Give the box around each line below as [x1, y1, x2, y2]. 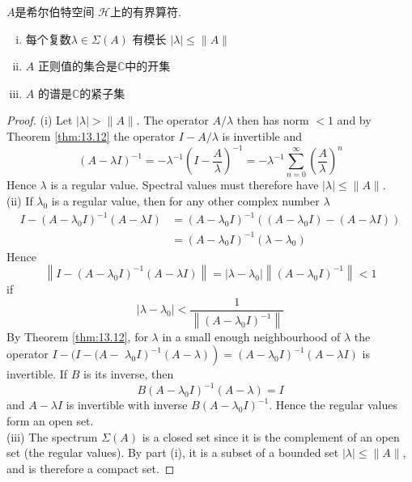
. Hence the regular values [269, 396, 397, 413]
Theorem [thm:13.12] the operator [6, 127, 176, 144]
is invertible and [222, 127, 303, 144]
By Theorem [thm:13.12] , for [6, 328, 148, 345]
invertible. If [6, 366, 68, 383]
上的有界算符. [110, 3, 181, 19]
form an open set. [6, 412, 94, 429]
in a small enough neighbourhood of [162, 328, 341, 345]
